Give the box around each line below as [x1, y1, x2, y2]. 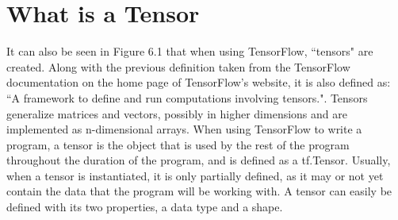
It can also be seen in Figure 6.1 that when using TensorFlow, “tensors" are [6, 43, 373, 60]
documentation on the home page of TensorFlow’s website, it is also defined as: [6, 74, 391, 91]
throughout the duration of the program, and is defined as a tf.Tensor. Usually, [6, 152, 391, 168]
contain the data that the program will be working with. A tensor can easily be [6, 183, 392, 199]
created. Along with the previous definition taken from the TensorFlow [6, 58, 350, 75]
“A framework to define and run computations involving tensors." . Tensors [6, 89, 368, 106]
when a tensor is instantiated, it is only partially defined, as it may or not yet [6, 167, 384, 183]
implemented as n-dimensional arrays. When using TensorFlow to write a [6, 121, 362, 137]
